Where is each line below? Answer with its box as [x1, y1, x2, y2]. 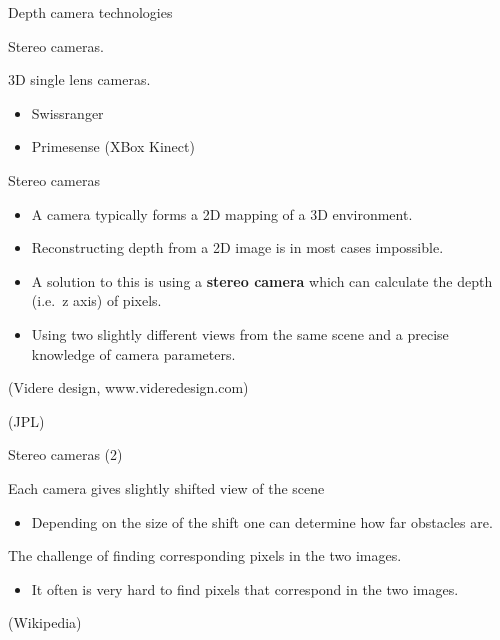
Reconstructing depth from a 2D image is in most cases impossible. [31, 237, 444, 258]
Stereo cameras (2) [8, 444, 123, 465]
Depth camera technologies [8, 2, 173, 22]
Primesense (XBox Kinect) [31, 136, 195, 157]
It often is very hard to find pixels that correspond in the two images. [31, 578, 459, 599]
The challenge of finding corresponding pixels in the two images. [8, 545, 402, 566]
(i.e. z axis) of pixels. [31, 290, 162, 311]
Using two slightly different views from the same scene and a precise [31, 323, 449, 344]
